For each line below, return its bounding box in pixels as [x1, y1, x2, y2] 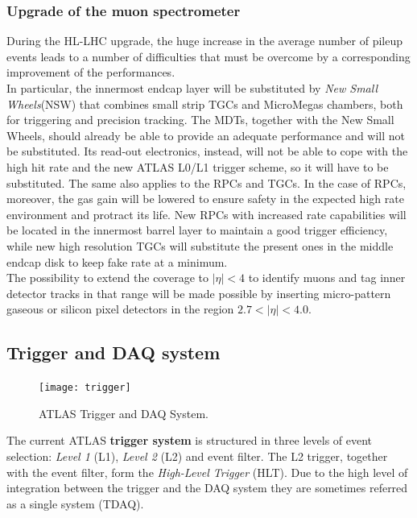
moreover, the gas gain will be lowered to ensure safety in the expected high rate [6, 190, 404, 207]
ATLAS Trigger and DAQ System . [39, 404, 208, 421]
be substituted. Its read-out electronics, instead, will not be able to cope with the [6, 143, 408, 160]
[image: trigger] [39, 382, 131, 394]
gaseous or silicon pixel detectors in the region [6, 300, 234, 317]
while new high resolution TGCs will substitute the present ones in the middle [6, 237, 394, 254]
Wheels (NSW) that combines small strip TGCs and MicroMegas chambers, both [6, 95, 403, 112]
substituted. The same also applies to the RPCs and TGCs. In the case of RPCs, [6, 174, 407, 191]
